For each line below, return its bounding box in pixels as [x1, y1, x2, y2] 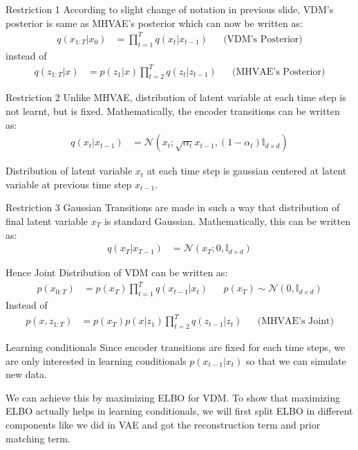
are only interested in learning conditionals [6, 353, 187, 368]
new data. [6, 367, 47, 381]
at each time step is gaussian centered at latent [147, 163, 347, 178]
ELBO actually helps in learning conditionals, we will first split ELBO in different [6, 404, 353, 418]
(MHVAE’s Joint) [257, 316, 334, 327]
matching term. [6, 431, 70, 445]
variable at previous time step [6, 177, 132, 191]
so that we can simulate [246, 353, 346, 368]
